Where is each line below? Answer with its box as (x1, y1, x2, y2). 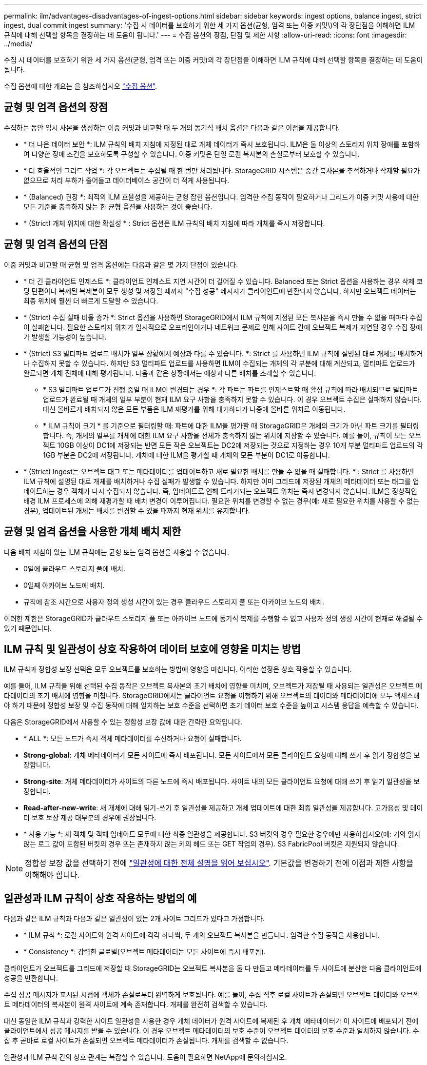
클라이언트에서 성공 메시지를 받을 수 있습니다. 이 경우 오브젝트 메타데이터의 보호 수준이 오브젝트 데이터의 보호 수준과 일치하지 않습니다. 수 (4, 1026, 419, 1035)
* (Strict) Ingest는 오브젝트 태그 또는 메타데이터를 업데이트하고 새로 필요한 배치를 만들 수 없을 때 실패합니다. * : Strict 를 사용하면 (23, 467, 414, 476)
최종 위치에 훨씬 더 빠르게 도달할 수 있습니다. (23, 296, 158, 305)
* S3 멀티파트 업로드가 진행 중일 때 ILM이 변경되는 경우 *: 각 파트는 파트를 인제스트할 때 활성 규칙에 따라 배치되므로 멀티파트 (43, 385, 418, 394)
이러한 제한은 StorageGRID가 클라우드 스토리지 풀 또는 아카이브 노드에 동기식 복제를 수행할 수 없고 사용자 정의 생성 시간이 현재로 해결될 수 (4, 614, 423, 623)
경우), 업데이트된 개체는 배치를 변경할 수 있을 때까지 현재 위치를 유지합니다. (23, 506, 250, 515)
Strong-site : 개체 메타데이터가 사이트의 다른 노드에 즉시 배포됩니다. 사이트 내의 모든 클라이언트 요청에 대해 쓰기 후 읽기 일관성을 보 (23, 777, 420, 786)
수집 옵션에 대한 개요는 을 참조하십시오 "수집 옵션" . (4, 82, 157, 90)
